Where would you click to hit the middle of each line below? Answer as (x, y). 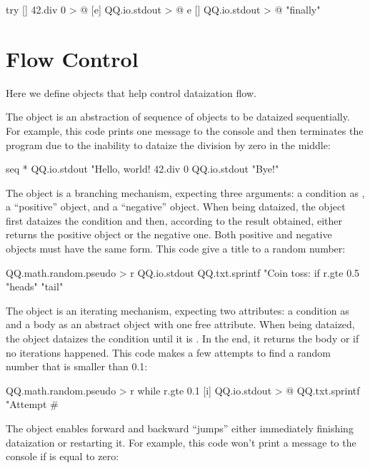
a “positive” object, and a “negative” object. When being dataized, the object (176, 207)
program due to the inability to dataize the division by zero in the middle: (168, 144)
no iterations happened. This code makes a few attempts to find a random (168, 352)
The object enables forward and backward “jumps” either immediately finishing (180, 428)
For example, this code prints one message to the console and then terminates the (185, 130)
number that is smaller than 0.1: (77, 366)
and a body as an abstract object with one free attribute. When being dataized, (180, 324)
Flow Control (72, 58)
